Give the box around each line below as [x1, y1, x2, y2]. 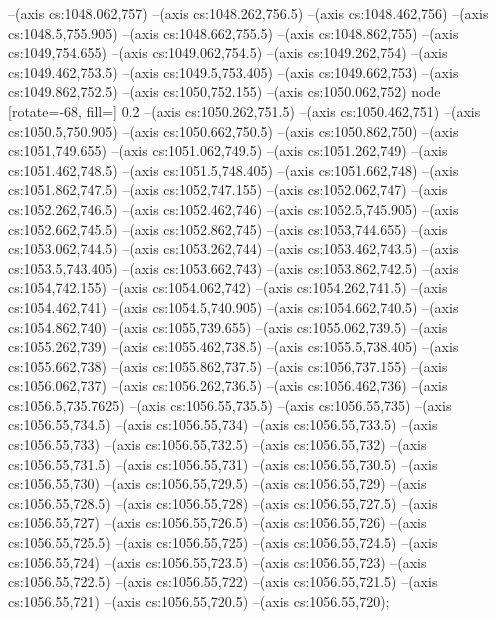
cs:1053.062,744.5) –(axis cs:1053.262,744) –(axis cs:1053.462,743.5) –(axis [8, 238, 459, 259]
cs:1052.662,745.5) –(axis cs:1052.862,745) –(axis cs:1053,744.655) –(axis [8, 218, 448, 239]
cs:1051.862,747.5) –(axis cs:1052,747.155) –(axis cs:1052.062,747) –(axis [8, 179, 448, 200]
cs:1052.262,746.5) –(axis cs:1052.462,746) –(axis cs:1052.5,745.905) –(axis [8, 198, 459, 219]
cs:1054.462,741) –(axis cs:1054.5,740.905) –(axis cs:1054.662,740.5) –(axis [8, 296, 459, 317]
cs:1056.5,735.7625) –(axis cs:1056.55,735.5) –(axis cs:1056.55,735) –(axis [8, 394, 452, 415]
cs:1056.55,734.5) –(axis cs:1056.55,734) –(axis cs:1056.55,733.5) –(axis [8, 414, 438, 435]
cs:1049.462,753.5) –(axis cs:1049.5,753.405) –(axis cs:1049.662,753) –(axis [8, 61, 459, 82]
